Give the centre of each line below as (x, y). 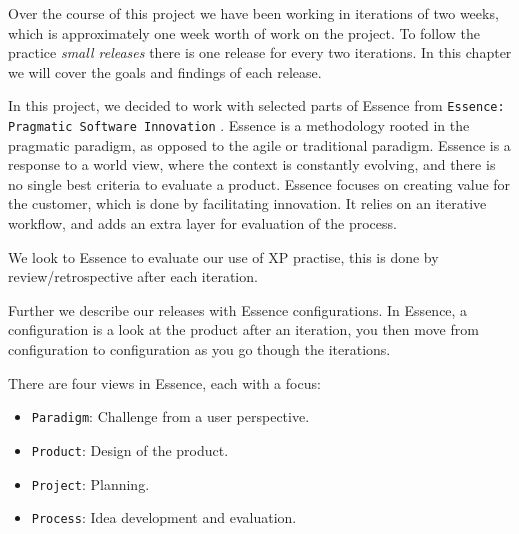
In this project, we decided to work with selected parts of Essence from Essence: (256, 105)
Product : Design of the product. (130, 449)
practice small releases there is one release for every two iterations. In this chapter (260, 52)
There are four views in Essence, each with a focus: (164, 382)
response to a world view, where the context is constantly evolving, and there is (252, 164)
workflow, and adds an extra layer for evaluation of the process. (202, 223)
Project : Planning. (90, 483)
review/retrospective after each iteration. (133, 276)
